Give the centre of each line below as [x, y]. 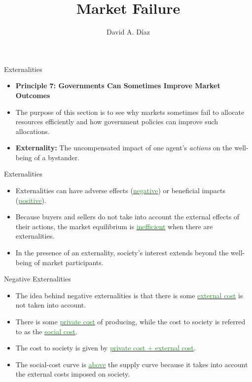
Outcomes [33, 95]
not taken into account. [51, 305]
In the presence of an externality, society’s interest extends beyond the [122, 253]
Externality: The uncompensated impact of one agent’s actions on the [124, 148]
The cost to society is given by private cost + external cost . [106, 348]
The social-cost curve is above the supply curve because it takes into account [132, 364]
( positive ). [31, 200]
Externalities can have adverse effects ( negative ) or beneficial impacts [121, 191]
